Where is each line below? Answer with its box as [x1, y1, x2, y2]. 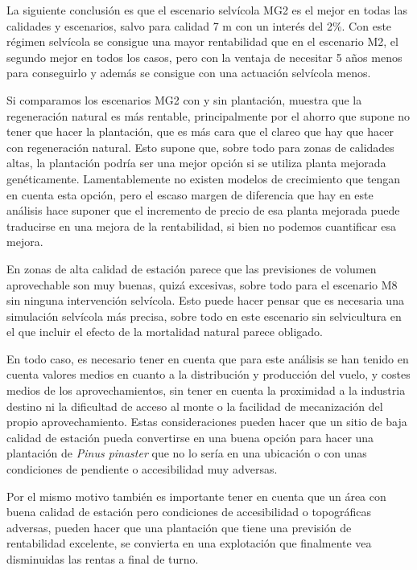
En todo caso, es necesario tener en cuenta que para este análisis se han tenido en [6, 350, 409, 367]
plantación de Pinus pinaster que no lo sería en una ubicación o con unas [6, 445, 367, 461]
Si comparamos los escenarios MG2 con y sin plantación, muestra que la [6, 91, 362, 108]
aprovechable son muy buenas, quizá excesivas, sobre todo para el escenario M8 [6, 276, 398, 293]
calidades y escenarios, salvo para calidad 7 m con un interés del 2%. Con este [6, 17, 392, 34]
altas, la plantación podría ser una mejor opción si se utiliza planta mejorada [6, 154, 386, 171]
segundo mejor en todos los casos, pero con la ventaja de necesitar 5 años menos [6, 48, 403, 65]
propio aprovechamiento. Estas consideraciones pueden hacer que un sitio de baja [6, 413, 407, 430]
